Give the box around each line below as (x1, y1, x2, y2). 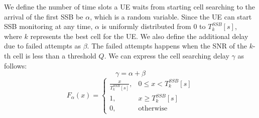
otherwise (138, 105, 168, 112)
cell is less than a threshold (13, 50, 96, 60)
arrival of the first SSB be (4, 11, 83, 21)
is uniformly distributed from (101, 21, 191, 31)
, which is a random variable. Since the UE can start (90, 11, 252, 21)
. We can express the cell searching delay (104, 50, 229, 60)
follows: (4, 60, 27, 70)
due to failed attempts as (4, 40, 81, 51)
